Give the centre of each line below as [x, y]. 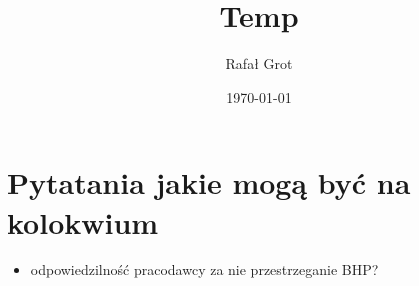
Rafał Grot [259, 63]
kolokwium [83, 221]
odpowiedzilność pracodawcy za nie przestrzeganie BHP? [204, 269]
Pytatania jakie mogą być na [209, 182]
